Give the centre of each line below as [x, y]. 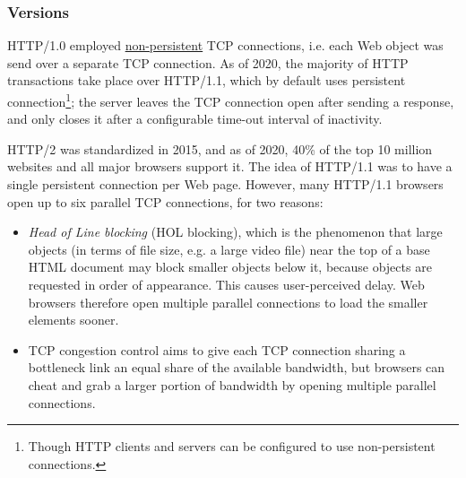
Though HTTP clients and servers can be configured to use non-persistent [232, 446]
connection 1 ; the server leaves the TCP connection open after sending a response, [231, 100]
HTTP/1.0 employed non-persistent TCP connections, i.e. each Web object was [225, 45]
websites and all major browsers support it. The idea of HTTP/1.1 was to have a [230, 166]
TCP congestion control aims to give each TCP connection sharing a [217, 349]
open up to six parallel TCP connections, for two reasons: [165, 201]
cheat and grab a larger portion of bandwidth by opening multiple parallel [232, 384]
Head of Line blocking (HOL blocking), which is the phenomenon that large [235, 232]
